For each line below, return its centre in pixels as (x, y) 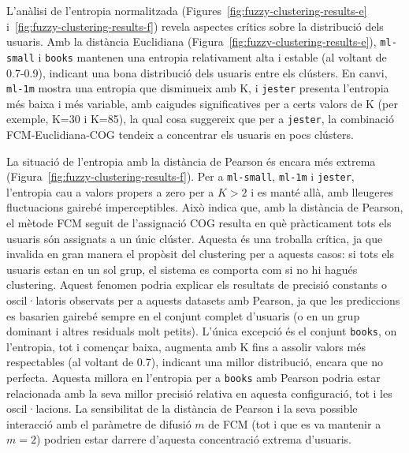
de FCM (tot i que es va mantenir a (295, 423)
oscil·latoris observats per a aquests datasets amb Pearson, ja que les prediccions (203, 300)
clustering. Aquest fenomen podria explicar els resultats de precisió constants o (197, 285)
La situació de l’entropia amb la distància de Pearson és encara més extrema (191, 161)
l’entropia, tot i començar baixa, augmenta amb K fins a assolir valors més (186, 346)
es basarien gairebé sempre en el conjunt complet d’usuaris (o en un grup (183, 315)
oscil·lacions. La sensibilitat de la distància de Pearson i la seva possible (182, 408)
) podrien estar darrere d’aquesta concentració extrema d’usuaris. (193, 439)
